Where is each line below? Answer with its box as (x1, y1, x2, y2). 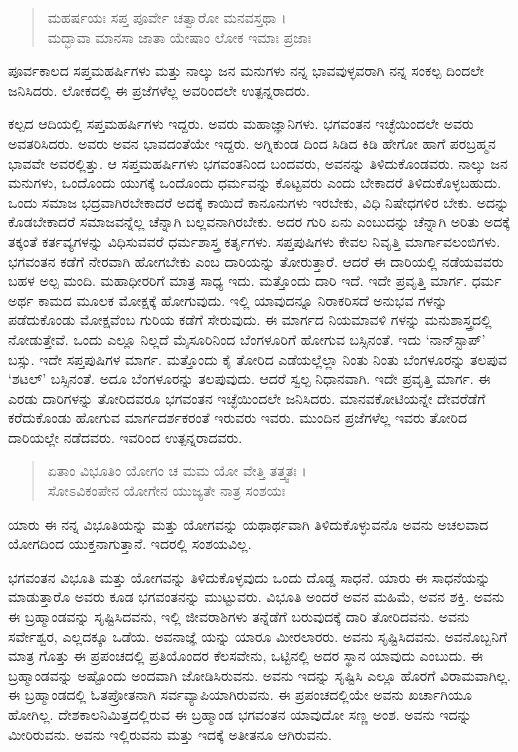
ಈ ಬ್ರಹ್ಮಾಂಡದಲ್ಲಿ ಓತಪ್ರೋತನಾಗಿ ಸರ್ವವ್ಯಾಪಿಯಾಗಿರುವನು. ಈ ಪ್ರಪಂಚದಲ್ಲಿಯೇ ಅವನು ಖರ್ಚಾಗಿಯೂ (8, 684, 472, 705)
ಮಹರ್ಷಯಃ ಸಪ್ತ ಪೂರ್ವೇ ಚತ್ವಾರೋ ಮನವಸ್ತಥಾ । (47, 7, 287, 27)
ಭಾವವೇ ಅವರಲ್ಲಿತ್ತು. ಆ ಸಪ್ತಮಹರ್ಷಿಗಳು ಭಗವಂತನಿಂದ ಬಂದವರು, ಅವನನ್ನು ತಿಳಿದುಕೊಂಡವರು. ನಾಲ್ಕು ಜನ (8, 152, 508, 173)
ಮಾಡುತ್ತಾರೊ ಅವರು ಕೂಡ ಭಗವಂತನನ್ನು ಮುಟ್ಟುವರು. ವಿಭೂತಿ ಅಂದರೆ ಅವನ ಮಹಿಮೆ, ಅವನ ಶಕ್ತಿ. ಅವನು (8, 586, 505, 607)
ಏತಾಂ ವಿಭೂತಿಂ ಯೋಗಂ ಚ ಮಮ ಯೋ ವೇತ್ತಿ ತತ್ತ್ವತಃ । (47, 460, 307, 481)
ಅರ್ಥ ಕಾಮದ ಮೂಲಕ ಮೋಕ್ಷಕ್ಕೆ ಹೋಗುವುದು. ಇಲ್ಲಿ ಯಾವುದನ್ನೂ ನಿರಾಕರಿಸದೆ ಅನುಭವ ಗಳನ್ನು (8, 289, 448, 310)
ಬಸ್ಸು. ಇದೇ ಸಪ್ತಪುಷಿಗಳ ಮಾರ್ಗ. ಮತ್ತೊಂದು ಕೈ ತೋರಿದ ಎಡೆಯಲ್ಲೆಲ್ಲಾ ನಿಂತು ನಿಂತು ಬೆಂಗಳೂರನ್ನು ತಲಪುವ (8, 348, 507, 369)
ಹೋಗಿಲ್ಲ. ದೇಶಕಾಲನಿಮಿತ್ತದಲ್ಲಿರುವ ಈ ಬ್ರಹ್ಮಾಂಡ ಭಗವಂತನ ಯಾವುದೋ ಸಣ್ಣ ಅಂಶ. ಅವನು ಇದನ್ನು (8, 704, 472, 724)
